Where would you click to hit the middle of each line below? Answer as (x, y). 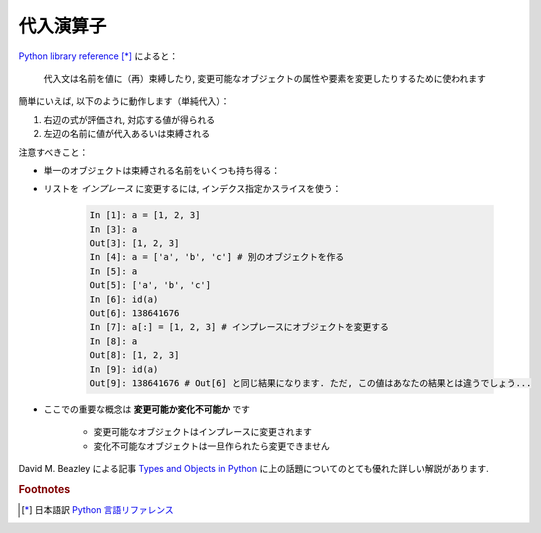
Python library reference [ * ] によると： (98, 56)
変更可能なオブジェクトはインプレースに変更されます (202, 432)
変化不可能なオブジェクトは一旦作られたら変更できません (211, 446)
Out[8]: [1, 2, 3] (134, 355)
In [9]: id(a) (124, 369)
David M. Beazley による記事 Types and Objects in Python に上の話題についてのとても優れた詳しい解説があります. (253, 469)
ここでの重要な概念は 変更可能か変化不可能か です (146, 409)
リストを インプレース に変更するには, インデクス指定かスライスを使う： (192, 189)
